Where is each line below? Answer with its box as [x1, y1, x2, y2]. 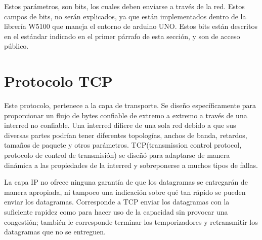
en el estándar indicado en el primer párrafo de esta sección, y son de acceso [4, 30, 240, 41]
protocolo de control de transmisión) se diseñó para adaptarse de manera [4, 150, 230, 160]
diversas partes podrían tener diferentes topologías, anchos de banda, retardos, [4, 129, 247, 140]
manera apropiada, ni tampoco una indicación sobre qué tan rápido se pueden [4, 186, 246, 197]
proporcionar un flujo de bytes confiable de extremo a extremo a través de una [4, 110, 247, 120]
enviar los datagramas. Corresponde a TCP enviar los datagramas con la [4, 196, 230, 207]
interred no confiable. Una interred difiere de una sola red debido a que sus [4, 120, 236, 130]
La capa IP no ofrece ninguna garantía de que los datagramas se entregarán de [4, 177, 248, 187]
